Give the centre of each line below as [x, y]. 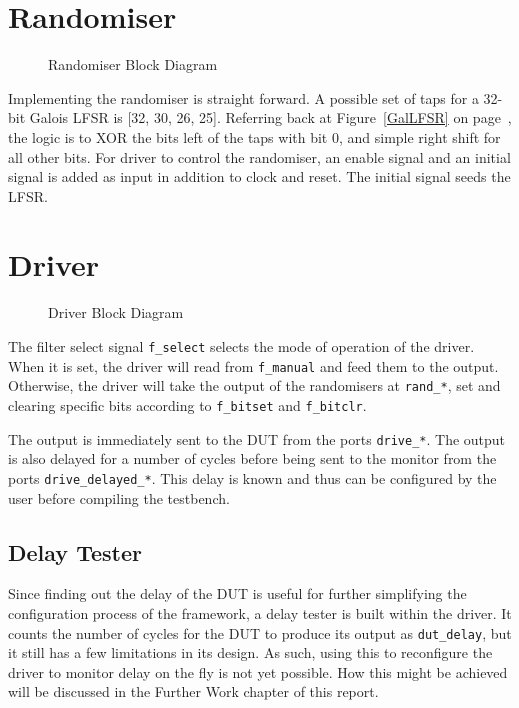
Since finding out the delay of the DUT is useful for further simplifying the [237, 593]
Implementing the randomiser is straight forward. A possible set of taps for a [243, 97]
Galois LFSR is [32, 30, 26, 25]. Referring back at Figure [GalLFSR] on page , [270, 117]
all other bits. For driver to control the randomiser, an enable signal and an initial [259, 156]
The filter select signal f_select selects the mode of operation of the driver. [241, 346]
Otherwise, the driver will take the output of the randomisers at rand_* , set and [254, 385]
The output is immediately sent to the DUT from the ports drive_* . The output [257, 438]
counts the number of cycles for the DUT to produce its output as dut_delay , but [260, 632]
